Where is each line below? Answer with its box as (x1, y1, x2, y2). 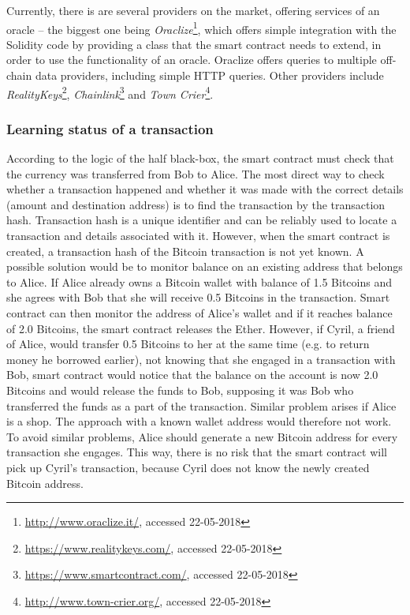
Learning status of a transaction (6, 118, 214, 138)
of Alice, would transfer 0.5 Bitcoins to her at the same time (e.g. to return (6, 336, 370, 352)
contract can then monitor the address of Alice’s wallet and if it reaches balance (6, 305, 393, 321)
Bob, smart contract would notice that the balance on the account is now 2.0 (6, 366, 378, 383)
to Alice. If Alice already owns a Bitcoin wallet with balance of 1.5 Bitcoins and (6, 273, 392, 290)
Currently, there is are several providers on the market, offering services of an (6, 2, 380, 18)
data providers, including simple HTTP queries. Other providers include (35, 67, 384, 84)
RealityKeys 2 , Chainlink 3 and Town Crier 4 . (6, 83, 214, 102)
